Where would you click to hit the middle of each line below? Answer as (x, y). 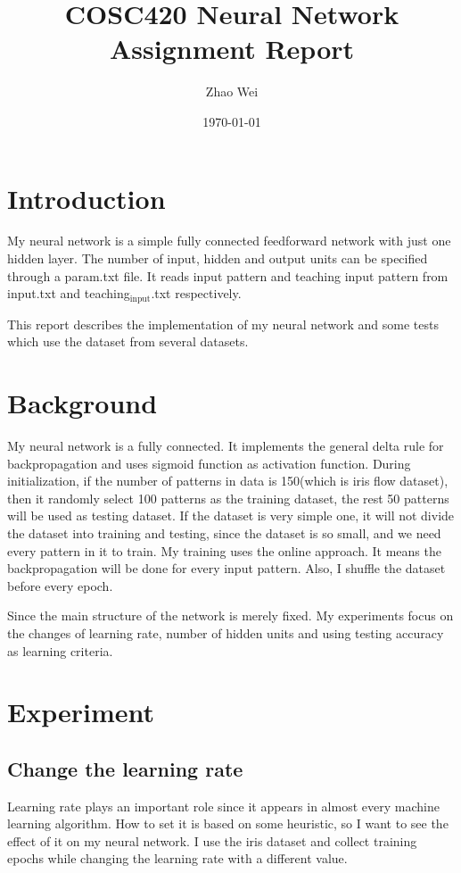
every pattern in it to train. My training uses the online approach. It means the (224, 550)
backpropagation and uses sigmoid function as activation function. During (209, 463)
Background (82, 403)
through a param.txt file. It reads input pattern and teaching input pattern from (228, 275)
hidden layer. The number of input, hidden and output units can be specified (218, 258)
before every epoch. (60, 585)
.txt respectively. (196, 293)
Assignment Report (232, 49)
